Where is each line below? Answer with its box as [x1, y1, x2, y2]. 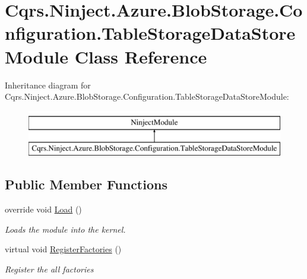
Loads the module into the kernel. [5, 223, 126, 235]
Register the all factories [5, 262, 94, 275]
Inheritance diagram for [5, 78, 91, 91]
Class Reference [74, 44, 207, 68]
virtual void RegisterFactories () [5, 243, 122, 255]
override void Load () [5, 203, 82, 215]
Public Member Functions [5, 175, 167, 194]
